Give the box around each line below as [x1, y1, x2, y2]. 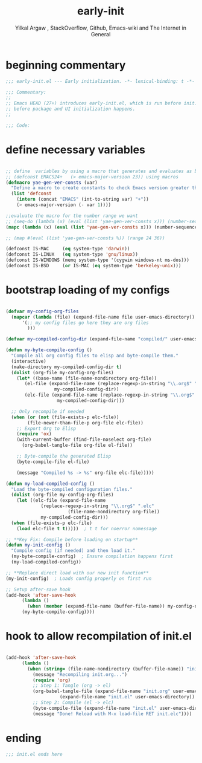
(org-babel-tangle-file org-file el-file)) [21, 443, 133, 449]
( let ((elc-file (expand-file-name [16, 498, 106, 504]
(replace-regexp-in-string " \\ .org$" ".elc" [40, 503, 154, 509]
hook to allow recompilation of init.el [5, 629, 192, 643]
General [90, 30, 111, 37]
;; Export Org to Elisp [16, 425, 77, 432]
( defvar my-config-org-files [5, 308, 79, 314]
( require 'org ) [32, 677, 71, 683]
